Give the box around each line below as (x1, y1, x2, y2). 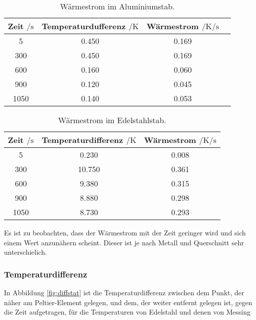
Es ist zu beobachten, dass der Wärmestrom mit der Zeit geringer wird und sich (4, 228, 246, 237)
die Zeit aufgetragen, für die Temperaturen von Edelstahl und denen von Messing (4, 307, 251, 317)
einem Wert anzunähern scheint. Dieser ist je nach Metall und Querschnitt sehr (4, 237, 244, 247)
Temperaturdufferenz (42, 20, 126, 32)
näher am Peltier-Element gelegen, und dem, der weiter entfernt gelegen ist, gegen (4, 297, 253, 307)
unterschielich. (4, 247, 47, 257)
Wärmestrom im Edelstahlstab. (58, 114, 167, 126)
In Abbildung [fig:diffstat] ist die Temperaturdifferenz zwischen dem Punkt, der (4, 287, 244, 297)
